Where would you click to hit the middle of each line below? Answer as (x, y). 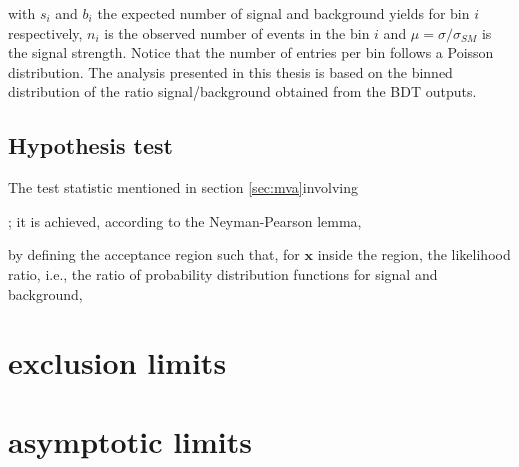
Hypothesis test (90, 145)
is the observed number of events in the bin (237, 32)
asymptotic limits (130, 440)
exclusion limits (117, 362)
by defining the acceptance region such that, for (154, 254)
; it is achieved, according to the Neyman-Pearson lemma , (185, 220)
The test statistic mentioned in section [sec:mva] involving (183, 187)
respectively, (45, 32)
